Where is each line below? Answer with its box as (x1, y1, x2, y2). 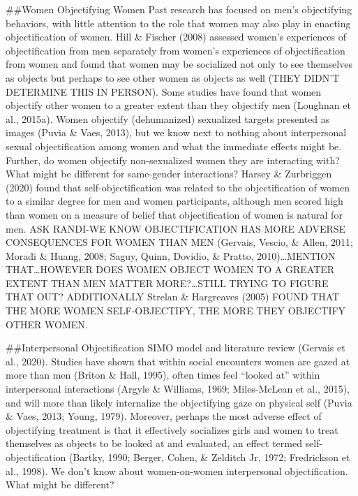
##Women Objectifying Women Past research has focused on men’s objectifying (6, 2, 352, 16)
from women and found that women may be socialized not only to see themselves (6, 57, 352, 71)
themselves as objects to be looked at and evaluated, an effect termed (6, 436, 302, 451)
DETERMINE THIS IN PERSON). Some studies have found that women (6, 84, 322, 99)
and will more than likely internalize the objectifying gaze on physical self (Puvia (6, 395, 352, 409)
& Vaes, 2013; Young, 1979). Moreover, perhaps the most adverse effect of (6, 409, 322, 423)
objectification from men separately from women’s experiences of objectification (6, 43, 345, 57)
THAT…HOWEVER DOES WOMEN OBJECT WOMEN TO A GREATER (6, 262, 335, 277)
